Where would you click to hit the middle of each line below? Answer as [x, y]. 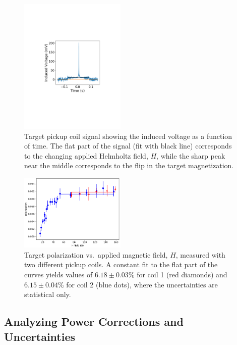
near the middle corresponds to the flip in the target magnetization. [129, 165]
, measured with [200, 254]
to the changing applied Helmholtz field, [86, 155]
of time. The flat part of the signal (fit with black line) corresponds [128, 146]
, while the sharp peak [191, 155]
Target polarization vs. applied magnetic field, [96, 254]
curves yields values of [58, 274]
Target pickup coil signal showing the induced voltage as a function [128, 136]
